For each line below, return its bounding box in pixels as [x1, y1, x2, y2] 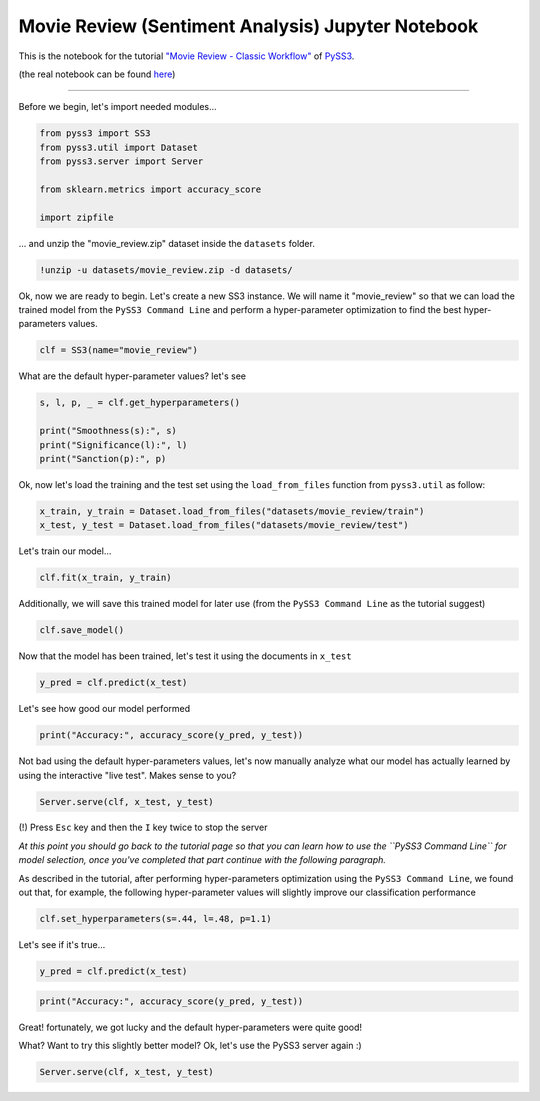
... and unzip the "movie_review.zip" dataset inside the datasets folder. [18, 237, 315, 249]
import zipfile [39, 211, 114, 223]
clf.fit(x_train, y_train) [39, 572, 172, 584]
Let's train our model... [18, 545, 112, 557]
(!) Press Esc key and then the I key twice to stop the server [18, 821, 268, 834]
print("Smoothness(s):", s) [39, 425, 177, 437]
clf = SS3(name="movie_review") [39, 345, 199, 356]
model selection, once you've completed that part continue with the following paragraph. [18, 854, 387, 866]
